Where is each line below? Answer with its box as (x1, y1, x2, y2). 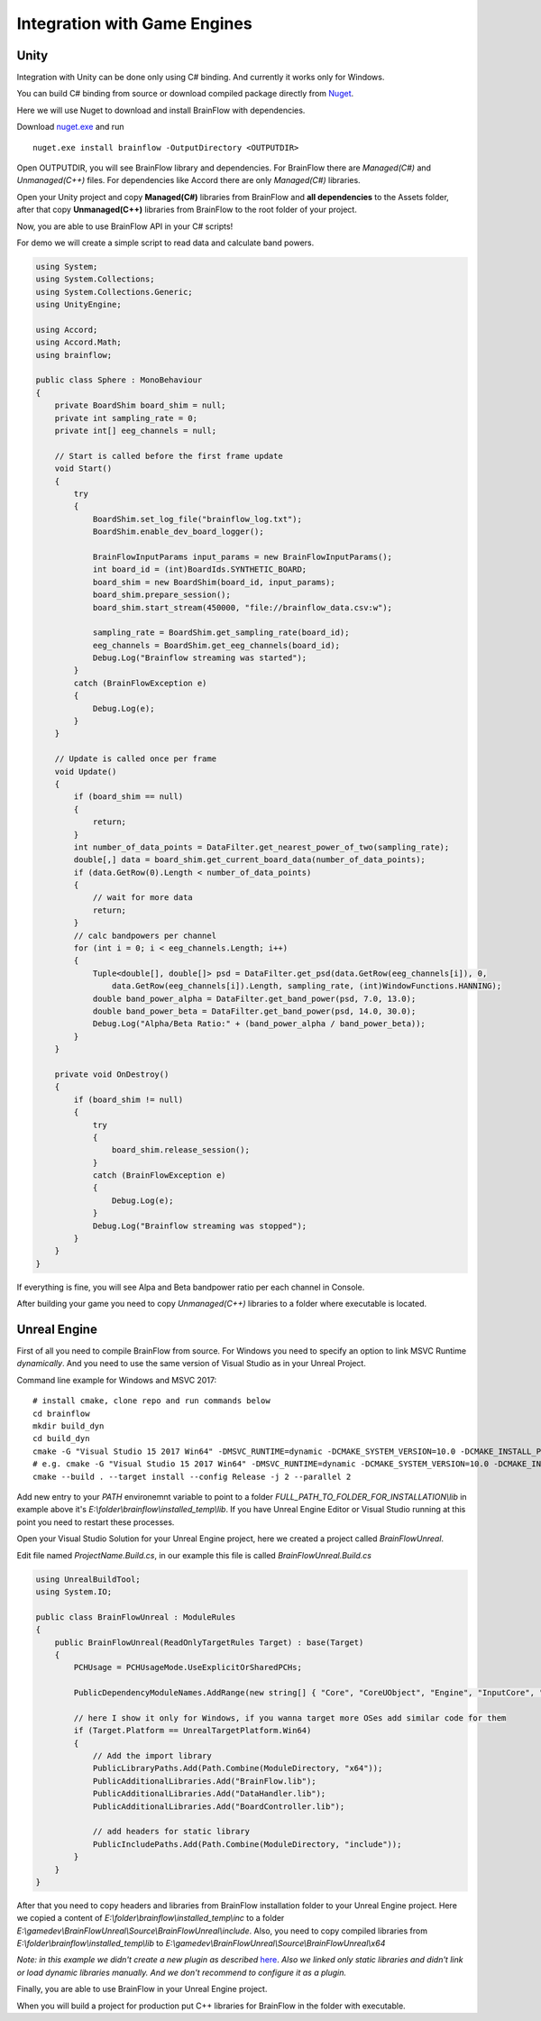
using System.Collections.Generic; (35, 287, 193, 297)
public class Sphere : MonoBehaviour (35, 375, 203, 385)
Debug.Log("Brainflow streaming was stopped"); (92, 1220, 307, 1231)
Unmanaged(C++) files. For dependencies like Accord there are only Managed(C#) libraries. (16, 175, 361, 186)
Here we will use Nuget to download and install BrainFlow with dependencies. (16, 105, 306, 115)
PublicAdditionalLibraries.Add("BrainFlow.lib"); (92, 1776, 316, 1786)
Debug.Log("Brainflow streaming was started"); (92, 653, 307, 663)
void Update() (54, 767, 117, 776)
